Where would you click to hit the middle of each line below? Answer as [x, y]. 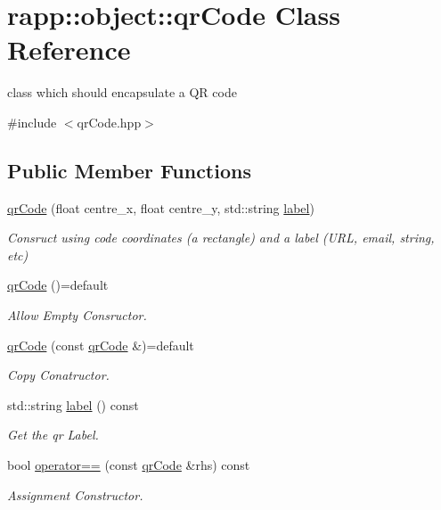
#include [32, 122]
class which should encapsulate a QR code [122, 92]
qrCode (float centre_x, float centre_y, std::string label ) [161, 207]
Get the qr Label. [53, 435]
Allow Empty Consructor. [77, 315]
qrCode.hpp [109, 122]
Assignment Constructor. [75, 494]
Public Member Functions [129, 170]
